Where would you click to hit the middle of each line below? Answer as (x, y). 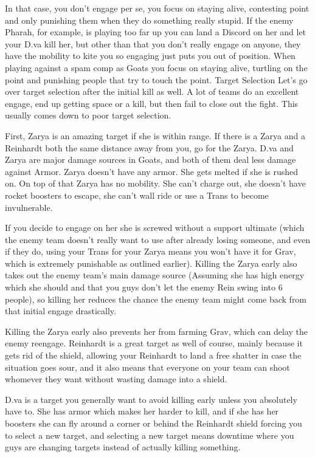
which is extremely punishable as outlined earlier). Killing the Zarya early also (151, 263)
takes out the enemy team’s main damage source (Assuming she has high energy (155, 275)
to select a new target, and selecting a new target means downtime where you (150, 435)
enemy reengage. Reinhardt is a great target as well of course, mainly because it (154, 343)
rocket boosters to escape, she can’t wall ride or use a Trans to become (137, 195)
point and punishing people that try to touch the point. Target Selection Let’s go (156, 79)
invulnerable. (29, 207)
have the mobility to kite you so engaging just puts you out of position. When (150, 56)
